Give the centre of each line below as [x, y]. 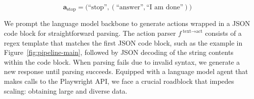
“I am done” [165, 7]
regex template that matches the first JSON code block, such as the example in [123, 42]
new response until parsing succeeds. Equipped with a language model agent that [126, 71]
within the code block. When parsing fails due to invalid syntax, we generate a [122, 62]
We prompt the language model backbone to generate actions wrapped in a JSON [127, 23]
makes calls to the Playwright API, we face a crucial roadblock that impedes [119, 81]
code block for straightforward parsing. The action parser [90, 33]
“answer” [130, 7]
